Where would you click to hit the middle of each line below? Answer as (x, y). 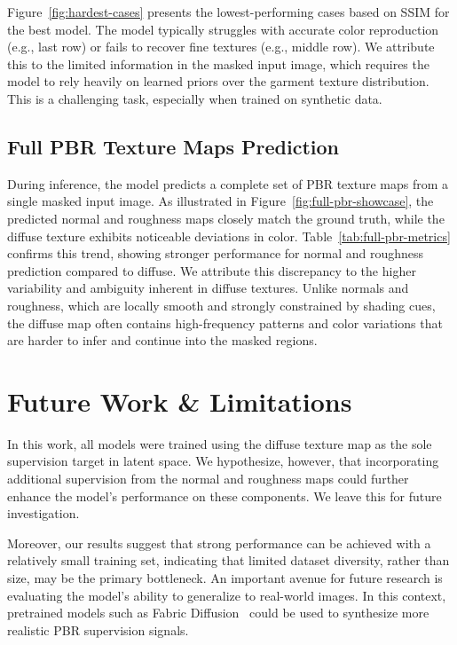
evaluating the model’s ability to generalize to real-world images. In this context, (227, 595)
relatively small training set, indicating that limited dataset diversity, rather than (228, 560)
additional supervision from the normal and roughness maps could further (208, 479)
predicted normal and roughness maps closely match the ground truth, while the (226, 218)
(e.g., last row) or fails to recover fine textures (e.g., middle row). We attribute (221, 47)
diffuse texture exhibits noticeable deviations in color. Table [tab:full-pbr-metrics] (229, 236)
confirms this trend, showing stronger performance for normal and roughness (216, 253)
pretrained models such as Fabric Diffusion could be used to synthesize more (218, 613)
